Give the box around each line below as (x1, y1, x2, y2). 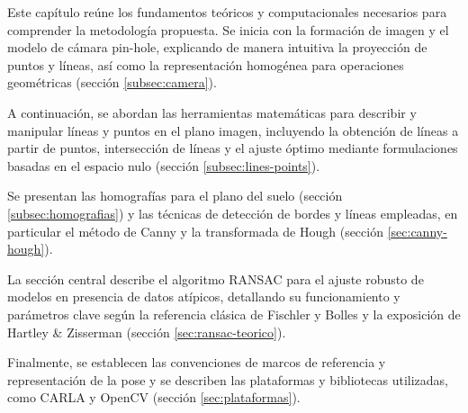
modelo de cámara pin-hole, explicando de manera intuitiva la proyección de (7, 38, 427, 57)
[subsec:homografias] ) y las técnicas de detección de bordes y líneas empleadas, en (7, 203, 458, 222)
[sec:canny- (387, 221, 447, 240)
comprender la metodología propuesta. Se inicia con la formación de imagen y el (7, 20, 449, 39)
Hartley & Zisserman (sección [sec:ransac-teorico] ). (7, 322, 286, 341)
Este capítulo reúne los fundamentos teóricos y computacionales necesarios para (7, 3, 447, 21)
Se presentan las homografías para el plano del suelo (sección (7, 186, 343, 205)
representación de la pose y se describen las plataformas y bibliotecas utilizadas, (7, 370, 448, 389)
